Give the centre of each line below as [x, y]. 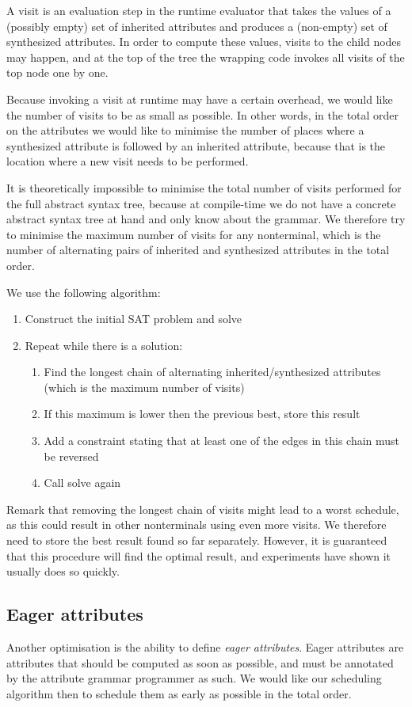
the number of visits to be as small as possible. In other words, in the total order [203, 114]
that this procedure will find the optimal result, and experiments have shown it [199, 555]
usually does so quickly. [63, 571]
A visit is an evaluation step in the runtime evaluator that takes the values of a [199, 10]
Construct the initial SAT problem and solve [134, 319]
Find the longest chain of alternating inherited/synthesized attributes [212, 372]
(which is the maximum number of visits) [144, 387]
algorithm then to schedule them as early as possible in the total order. [179, 693]
